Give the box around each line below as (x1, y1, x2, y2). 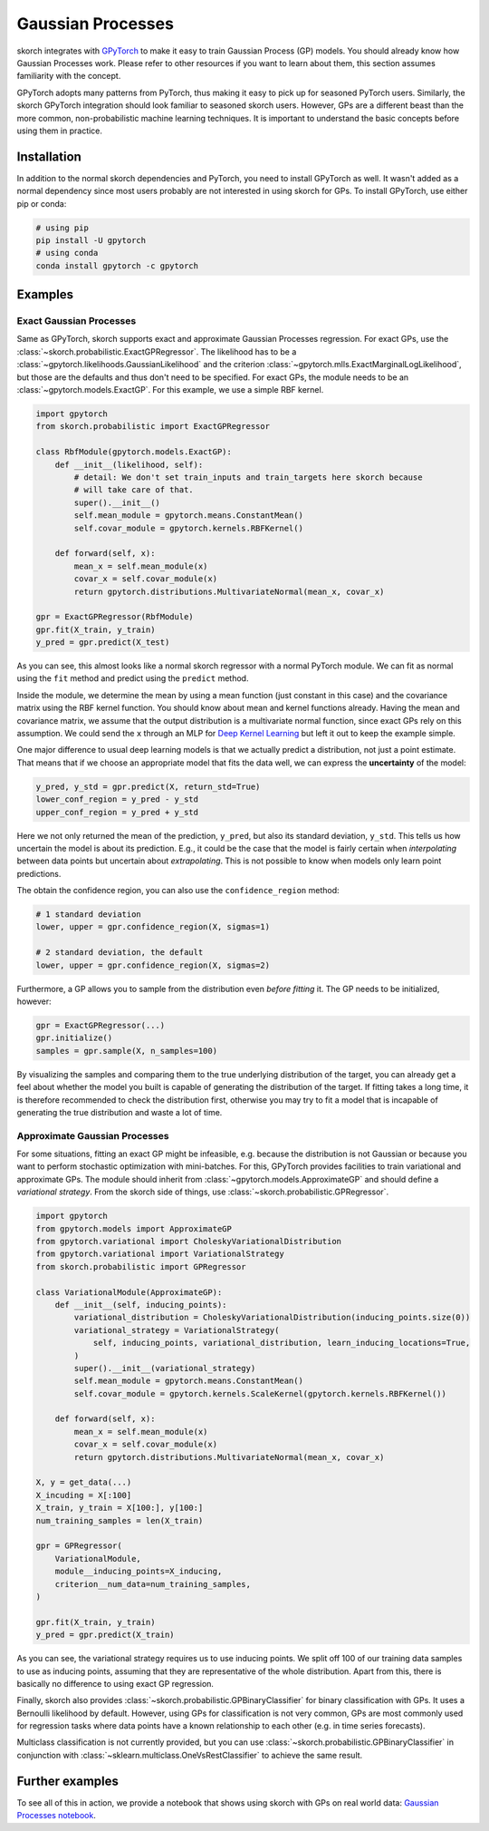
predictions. (16, 868, 62, 879)
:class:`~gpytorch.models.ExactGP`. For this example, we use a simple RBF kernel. (16, 385, 324, 395)
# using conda (35, 248, 99, 258)
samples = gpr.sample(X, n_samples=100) (35, 1046, 217, 1056)
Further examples (16, 1773, 120, 1788)
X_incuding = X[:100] (35, 1490, 132, 1500)
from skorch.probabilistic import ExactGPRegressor (35, 422, 271, 432)
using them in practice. (16, 125, 103, 136)
